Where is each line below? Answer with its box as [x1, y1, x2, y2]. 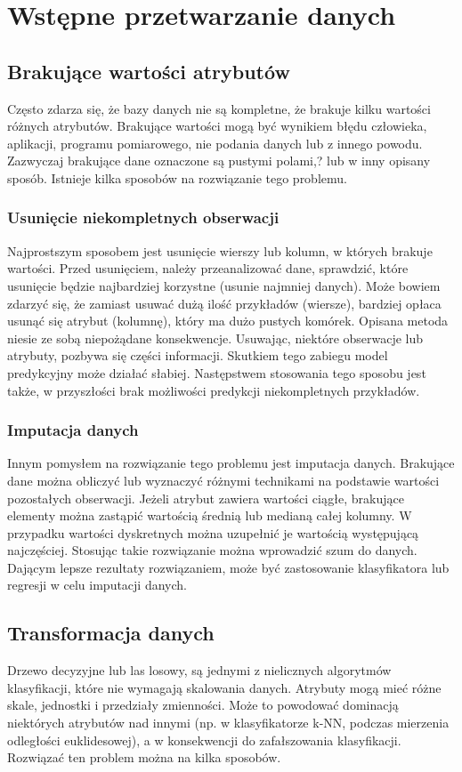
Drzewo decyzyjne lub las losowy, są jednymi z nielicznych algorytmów [7, 661, 392, 680]
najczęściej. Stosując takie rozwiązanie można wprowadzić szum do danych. [7, 541, 417, 559]
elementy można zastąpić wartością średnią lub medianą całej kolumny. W [7, 506, 412, 525]
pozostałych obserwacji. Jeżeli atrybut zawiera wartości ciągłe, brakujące [7, 488, 404, 507]
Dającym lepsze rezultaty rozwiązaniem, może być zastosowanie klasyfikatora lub [7, 558, 450, 576]
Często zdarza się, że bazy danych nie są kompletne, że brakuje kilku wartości [7, 99, 431, 117]
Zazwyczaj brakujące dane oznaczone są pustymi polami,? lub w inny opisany [7, 151, 431, 170]
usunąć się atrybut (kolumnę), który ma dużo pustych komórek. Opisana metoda [7, 311, 449, 330]
